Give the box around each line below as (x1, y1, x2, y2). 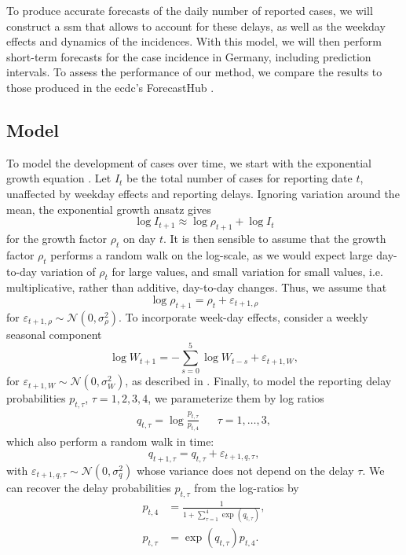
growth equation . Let (6, 170, 112, 186)
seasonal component (6, 325, 102, 342)
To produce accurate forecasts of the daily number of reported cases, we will (6, 2, 373, 18)
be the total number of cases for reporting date (126, 170, 353, 186)
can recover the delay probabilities (6, 479, 171, 495)
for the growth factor (6, 230, 108, 246)
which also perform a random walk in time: (6, 433, 214, 450)
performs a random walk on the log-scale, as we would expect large (50, 246, 373, 263)
